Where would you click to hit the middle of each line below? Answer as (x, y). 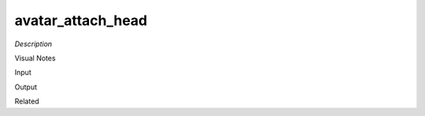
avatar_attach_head (81, 20)
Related (27, 101)
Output (26, 87)
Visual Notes (35, 58)
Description (33, 44)
